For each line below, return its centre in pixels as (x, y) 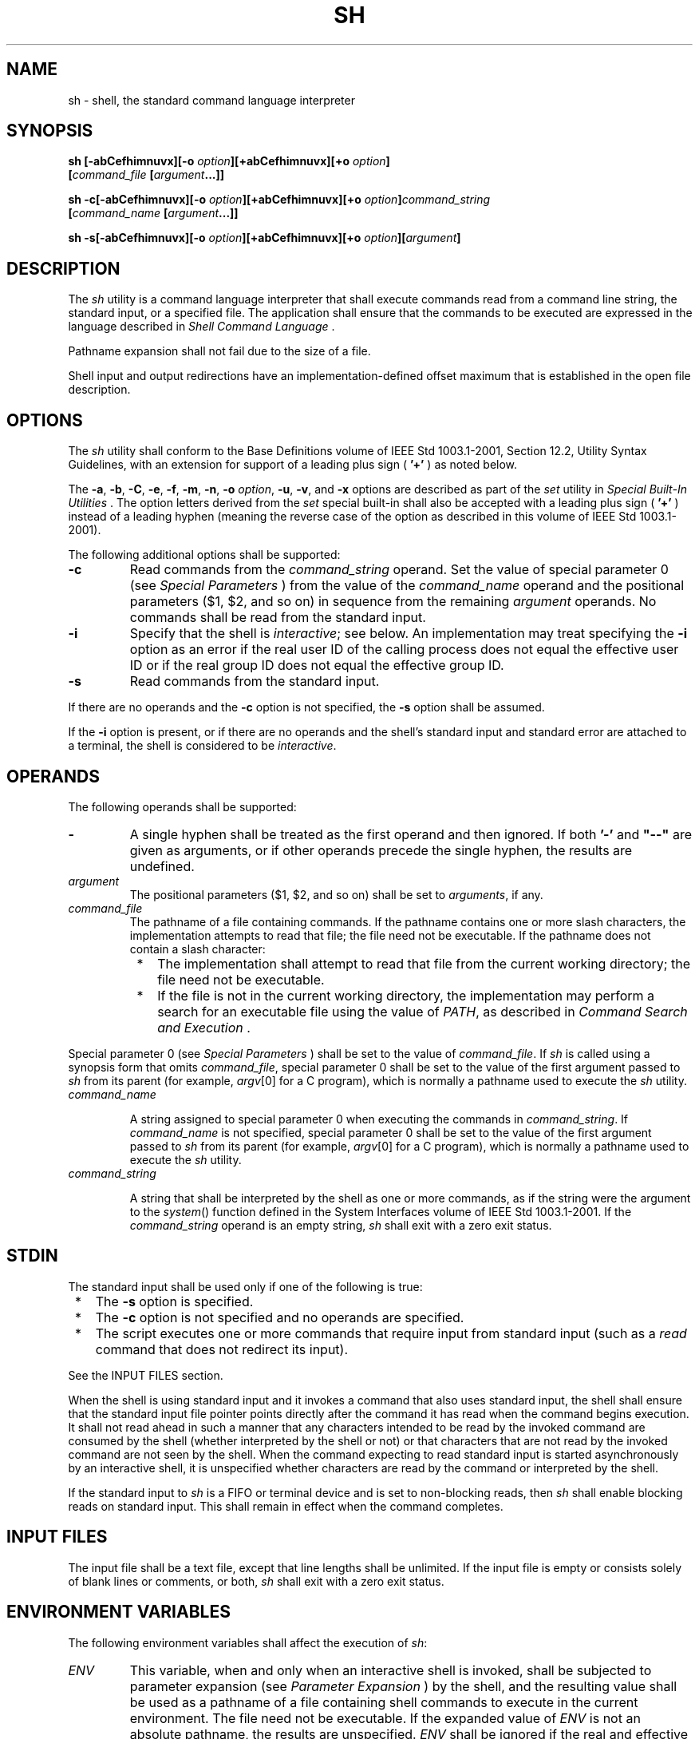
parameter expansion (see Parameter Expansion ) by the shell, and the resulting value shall (403, 1686)
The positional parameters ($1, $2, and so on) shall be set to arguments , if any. (336, 894)
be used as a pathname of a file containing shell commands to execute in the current (384, 1702)
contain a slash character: (197, 949)
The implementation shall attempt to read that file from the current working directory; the (424, 963)
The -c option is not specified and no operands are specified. (280, 1317)
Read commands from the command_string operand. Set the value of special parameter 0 (399, 570)
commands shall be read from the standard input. (278, 618)
